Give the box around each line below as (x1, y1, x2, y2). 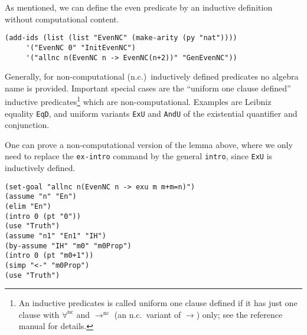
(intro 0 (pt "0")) (5, 212, 81, 221)
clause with (18, 308, 60, 320)
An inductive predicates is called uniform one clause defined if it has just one (18, 297, 298, 309)
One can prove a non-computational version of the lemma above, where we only (5, 138, 293, 150)
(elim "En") (5, 202, 51, 211)
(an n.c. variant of (114, 308, 181, 320)
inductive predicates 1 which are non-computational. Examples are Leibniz (5, 94, 272, 107)
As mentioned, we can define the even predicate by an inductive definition (5, 1, 273, 13)
